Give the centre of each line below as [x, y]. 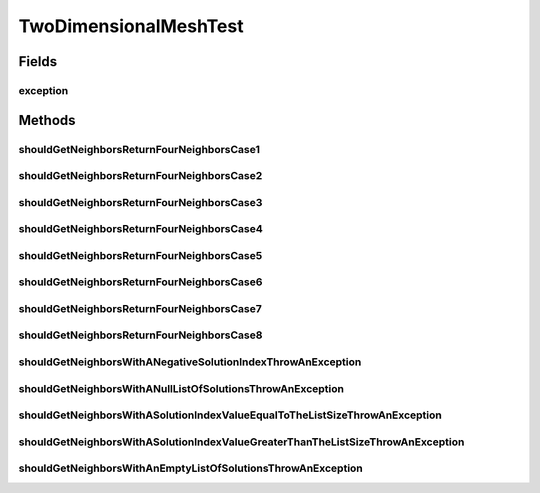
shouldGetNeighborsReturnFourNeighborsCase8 [140, 335]
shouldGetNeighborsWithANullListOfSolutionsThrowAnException [181, 388]
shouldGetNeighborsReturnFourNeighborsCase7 [140, 308]
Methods [47, 120]
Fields [38, 61]
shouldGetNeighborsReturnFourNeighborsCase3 [140, 202]
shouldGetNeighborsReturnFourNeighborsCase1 [139, 149]
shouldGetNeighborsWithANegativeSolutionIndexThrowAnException [190, 362]
